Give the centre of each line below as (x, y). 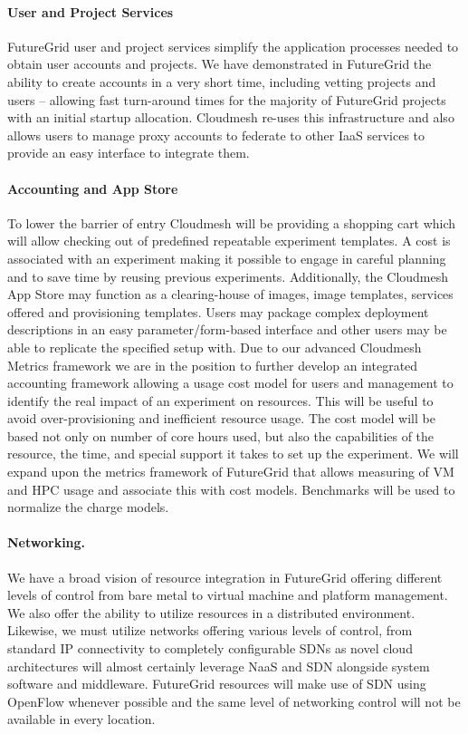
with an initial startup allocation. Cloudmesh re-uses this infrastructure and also (231, 117)
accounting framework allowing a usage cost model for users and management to (230, 383)
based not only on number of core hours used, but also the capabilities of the (221, 435)
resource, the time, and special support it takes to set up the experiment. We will (233, 454)
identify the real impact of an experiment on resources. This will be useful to (220, 400)
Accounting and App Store (93, 188)
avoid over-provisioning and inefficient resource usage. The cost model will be (221, 418)
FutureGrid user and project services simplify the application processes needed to (233, 46)
